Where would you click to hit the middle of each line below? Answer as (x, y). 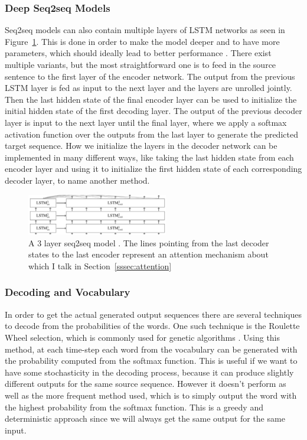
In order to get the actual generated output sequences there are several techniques (153, 314)
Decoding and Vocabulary (68, 292)
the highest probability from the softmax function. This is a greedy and (134, 407)
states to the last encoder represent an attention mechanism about (148, 254)
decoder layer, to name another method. (77, 180)
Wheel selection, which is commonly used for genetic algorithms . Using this (143, 337)
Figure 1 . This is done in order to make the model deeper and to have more (142, 41)
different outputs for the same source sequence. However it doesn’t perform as (146, 384)
